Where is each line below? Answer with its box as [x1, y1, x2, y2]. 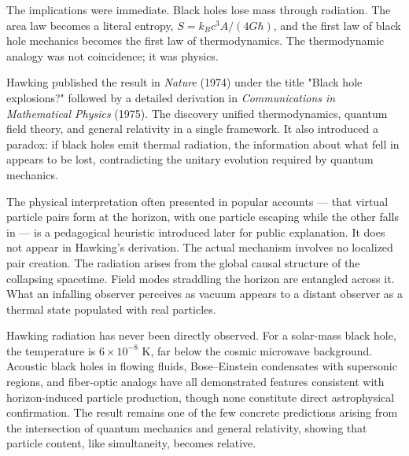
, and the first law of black [273, 17, 401, 33]
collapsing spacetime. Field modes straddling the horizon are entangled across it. [6, 270, 395, 286]
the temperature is [6, 342, 96, 359]
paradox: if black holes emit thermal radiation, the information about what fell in [6, 135, 400, 152]
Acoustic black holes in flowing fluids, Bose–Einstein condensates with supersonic [6, 358, 397, 374]
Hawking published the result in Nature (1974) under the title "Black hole [6, 74, 363, 90]
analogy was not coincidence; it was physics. [6, 47, 219, 64]
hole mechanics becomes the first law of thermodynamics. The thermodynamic [6, 32, 385, 49]
